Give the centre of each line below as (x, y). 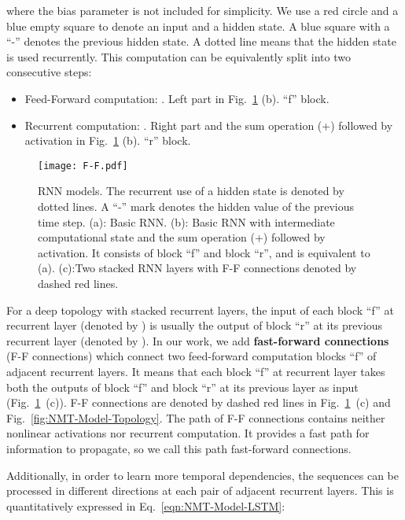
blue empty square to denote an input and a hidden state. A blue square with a (198, 26)
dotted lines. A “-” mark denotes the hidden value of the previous (196, 206)
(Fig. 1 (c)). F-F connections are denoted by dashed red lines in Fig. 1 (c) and (199, 402)
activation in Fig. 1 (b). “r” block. (108, 140)
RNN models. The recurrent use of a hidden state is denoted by (191, 191)
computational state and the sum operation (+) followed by (182, 237)
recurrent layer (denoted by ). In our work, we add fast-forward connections (198, 340)
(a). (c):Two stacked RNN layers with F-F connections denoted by (197, 268)
